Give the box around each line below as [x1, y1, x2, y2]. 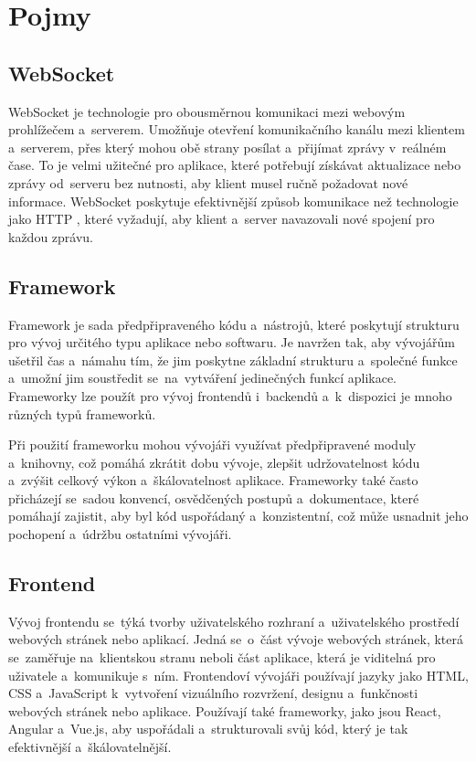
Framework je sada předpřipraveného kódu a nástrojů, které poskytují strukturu [8, 314, 460, 333]
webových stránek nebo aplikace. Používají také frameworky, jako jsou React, [8, 701, 441, 720]
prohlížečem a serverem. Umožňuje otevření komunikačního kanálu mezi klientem [8, 120, 465, 139]
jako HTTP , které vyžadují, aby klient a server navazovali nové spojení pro [8, 209, 435, 228]
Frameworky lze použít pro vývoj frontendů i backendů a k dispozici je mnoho [8, 386, 452, 405]
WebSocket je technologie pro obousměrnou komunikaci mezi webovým [8, 101, 406, 121]
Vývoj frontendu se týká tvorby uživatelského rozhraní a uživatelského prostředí [8, 611, 460, 630]
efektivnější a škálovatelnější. [8, 737, 172, 757]
